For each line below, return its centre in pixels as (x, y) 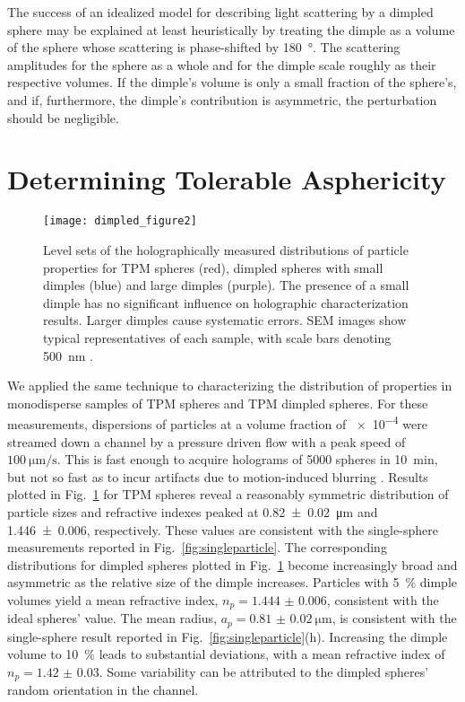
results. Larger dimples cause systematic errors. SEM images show (225, 320)
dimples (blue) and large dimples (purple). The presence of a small (226, 285)
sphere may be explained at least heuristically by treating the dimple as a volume (231, 29)
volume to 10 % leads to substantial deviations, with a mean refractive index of (226, 654)
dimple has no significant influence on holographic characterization (226, 302)
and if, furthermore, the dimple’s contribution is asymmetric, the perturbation (222, 99)
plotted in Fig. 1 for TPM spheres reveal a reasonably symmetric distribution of (228, 494)
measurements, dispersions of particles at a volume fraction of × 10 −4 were (217, 422)
